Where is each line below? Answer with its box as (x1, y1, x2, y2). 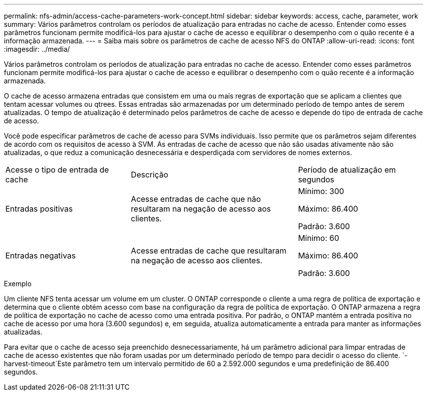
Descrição (131, 170, 168, 179)
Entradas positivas (5, 204, 73, 214)
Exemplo (4, 279, 32, 288)
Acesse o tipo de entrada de (5, 165, 109, 175)
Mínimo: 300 (298, 186, 344, 196)
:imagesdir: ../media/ (4, 45, 70, 53)
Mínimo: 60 (298, 233, 339, 243)
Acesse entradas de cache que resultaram (131, 246, 287, 256)
